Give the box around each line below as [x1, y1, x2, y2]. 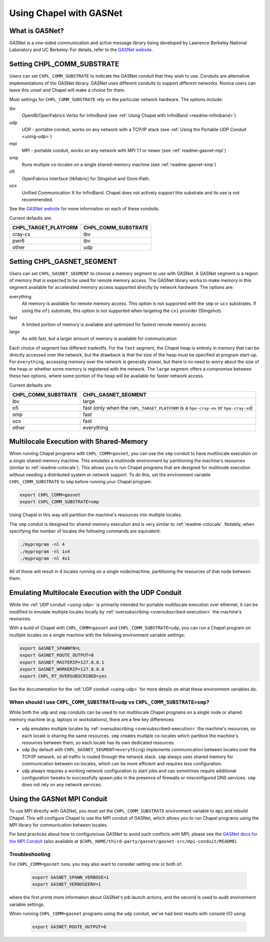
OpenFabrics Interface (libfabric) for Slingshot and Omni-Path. [21, 175, 150, 181]
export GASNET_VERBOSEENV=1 [32, 881, 101, 887]
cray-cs [12, 231, 30, 238]
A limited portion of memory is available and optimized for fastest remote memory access [21, 322, 206, 328]
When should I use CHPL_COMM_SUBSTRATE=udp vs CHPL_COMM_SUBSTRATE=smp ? [9, 699, 209, 706]
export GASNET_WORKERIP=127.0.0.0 [19, 666, 104, 672]
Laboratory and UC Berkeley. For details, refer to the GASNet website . [9, 47, 153, 53]
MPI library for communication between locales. [9, 822, 108, 828]
